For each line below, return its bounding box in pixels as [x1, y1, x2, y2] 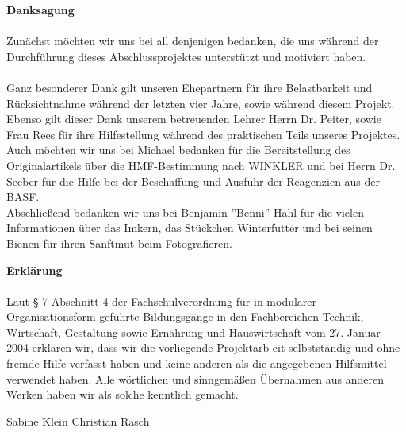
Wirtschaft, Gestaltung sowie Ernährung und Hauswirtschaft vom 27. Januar [6, 323, 381, 340]
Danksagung [6, 2, 75, 17]
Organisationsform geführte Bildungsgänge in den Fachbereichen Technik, [6, 308, 364, 325]
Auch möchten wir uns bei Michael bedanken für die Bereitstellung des [6, 141, 350, 158]
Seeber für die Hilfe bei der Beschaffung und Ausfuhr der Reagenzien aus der [6, 172, 381, 189]
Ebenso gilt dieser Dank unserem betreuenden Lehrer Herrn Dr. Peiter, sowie [6, 110, 381, 127]
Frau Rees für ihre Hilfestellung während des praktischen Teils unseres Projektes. [6, 125, 400, 142]
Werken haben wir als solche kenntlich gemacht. [6, 386, 239, 403]
